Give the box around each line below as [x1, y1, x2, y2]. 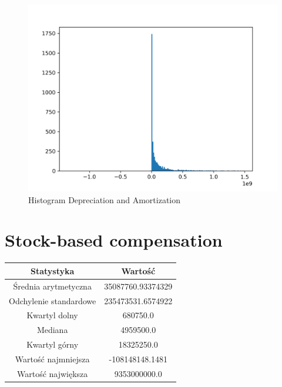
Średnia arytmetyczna [13, 280, 92, 292]
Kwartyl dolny [26, 309, 78, 321]
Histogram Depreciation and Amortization [28, 193, 181, 206]
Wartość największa [16, 367, 88, 379]
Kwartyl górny [26, 338, 79, 351]
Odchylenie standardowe [9, 294, 96, 307]
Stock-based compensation [5, 228, 223, 252]
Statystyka [30, 264, 75, 277]
